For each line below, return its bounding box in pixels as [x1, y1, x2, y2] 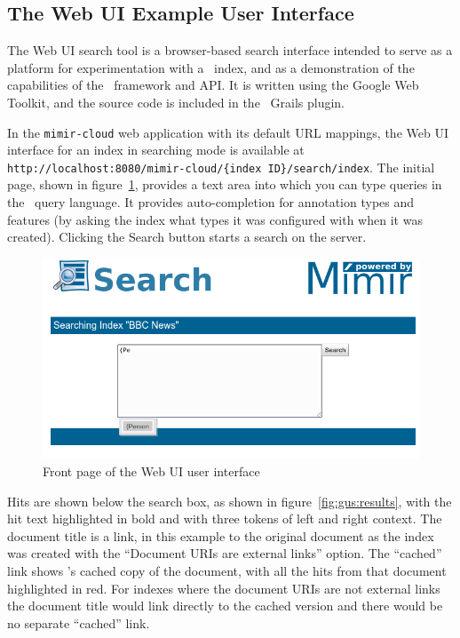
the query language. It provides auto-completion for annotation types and [7, 193, 415, 211]
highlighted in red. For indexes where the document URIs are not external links [7, 578, 440, 597]
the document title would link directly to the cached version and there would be [7, 596, 443, 615]
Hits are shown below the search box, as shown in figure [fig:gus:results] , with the [7, 491, 452, 510]
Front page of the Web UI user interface [43, 462, 260, 481]
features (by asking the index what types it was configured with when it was [7, 210, 423, 228]
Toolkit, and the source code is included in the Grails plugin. [7, 92, 345, 111]
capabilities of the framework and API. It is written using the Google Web [7, 76, 419, 94]
